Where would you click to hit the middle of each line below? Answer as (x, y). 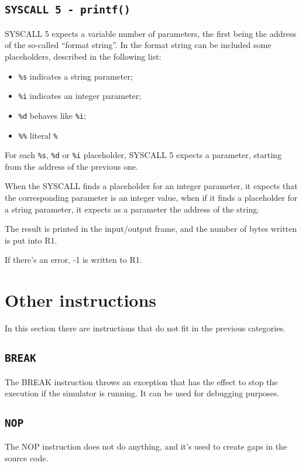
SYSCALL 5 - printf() (68, 10)
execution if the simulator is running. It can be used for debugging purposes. (142, 393)
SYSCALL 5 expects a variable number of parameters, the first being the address (150, 33)
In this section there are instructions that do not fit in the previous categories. (145, 328)
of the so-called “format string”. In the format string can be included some (138, 45)
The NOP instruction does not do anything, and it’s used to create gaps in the (146, 446)
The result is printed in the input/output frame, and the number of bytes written (151, 229)
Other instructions (81, 300)
